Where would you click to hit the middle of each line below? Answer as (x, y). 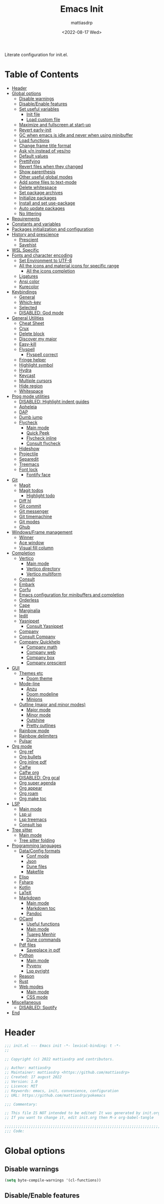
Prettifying (29, 161)
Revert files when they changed (51, 166)
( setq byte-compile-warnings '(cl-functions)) (53, 1180)
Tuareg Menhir (41, 934)
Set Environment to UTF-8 (45, 260)
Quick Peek (38, 433)
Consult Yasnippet (45, 626)
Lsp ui (25, 814)
